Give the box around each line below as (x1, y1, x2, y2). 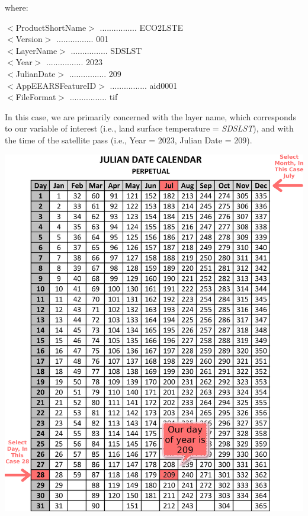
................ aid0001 (110, 79, 178, 91)
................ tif (69, 91, 118, 103)
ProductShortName (15, 21, 86, 33)
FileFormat (15, 91, 56, 103)
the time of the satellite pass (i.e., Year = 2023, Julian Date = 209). (5, 133, 252, 146)
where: (5, 1, 28, 13)
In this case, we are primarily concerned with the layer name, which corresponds (5, 110, 297, 123)
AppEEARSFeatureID (15, 79, 97, 91)
